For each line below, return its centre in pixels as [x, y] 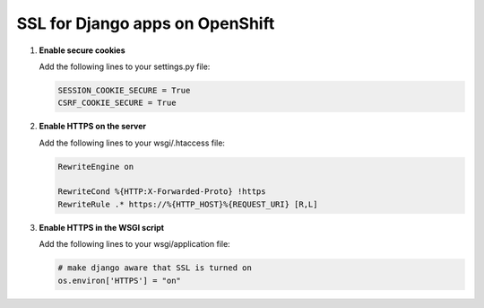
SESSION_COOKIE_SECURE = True [124, 90]
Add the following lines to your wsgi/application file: [134, 244]
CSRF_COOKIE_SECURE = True [117, 103]
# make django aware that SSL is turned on [155, 268]
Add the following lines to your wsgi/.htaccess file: [132, 143]
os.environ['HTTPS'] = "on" [119, 280]
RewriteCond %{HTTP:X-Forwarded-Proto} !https [162, 192]
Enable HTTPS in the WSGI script [102, 227]
